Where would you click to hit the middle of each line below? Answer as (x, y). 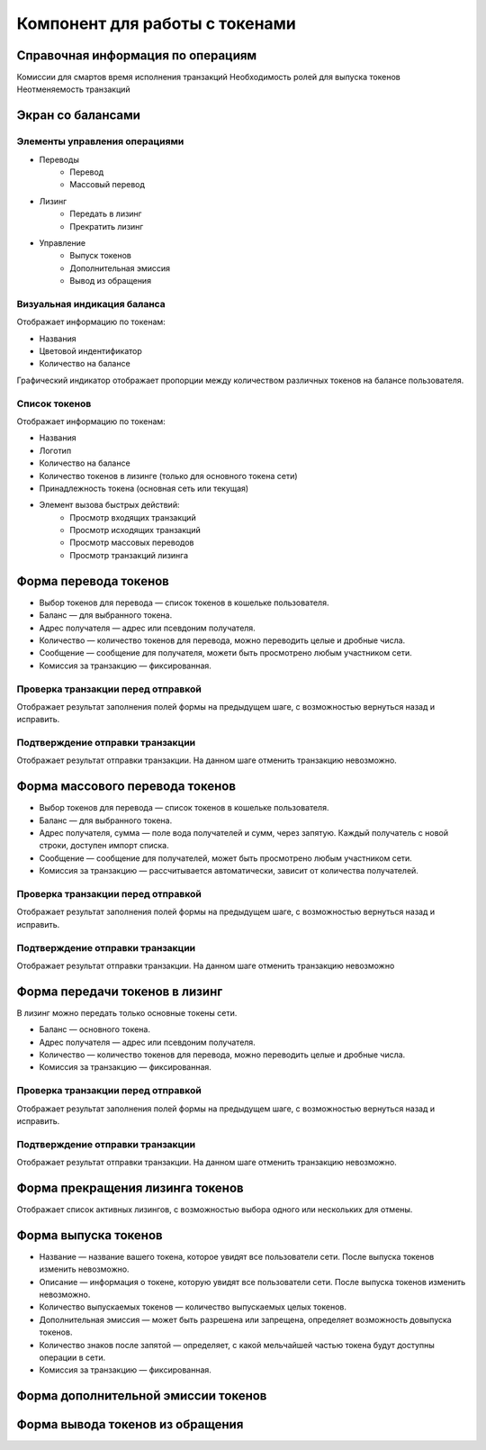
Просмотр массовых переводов (132, 543)
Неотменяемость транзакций (73, 89)
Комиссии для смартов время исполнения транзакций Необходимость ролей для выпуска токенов (208, 77)
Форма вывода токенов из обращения (130, 1424)
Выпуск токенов (101, 256)
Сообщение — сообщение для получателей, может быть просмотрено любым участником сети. (226, 858)
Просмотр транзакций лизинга (129, 555)
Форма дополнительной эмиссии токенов (142, 1396)
